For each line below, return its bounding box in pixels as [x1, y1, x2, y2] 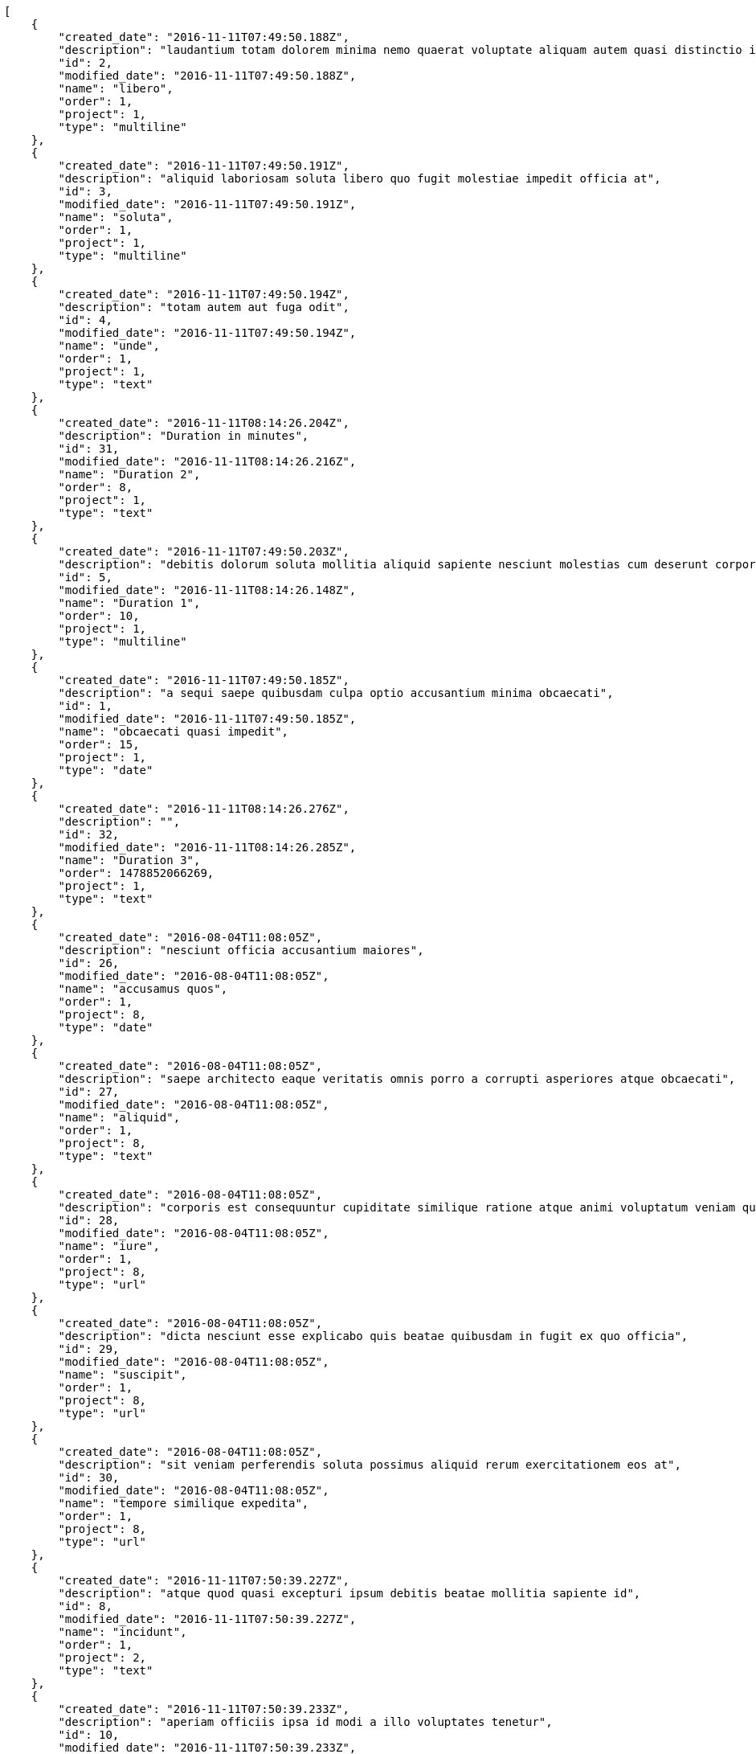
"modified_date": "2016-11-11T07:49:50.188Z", [58, 69, 357, 82]
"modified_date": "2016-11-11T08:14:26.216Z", [58, 455, 357, 468]
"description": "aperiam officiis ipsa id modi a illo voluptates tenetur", [58, 1715, 553, 1728]
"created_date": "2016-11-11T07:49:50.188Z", [58, 31, 349, 43]
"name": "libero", [58, 82, 174, 95]
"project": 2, [58, 1651, 147, 1664]
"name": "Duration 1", [58, 596, 201, 609]
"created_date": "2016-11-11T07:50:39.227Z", [58, 1574, 349, 1587]
